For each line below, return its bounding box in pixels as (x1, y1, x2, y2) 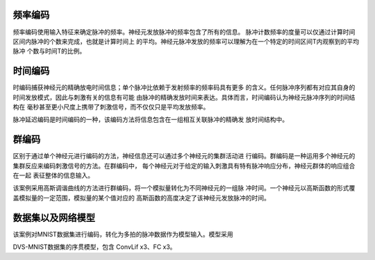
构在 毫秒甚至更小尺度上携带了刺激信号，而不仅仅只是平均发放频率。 (12, 103, 210, 111)
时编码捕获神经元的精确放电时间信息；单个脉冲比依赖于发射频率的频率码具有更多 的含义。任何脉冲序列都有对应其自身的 (12, 83, 356, 92)
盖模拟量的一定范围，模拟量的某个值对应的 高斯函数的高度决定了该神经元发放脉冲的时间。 (12, 193, 270, 202)
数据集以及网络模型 (12, 211, 95, 223)
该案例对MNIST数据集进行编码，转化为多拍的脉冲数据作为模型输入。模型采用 (12, 229, 233, 239)
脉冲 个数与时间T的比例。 (12, 47, 86, 55)
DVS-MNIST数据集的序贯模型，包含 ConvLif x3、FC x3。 (12, 243, 176, 251)
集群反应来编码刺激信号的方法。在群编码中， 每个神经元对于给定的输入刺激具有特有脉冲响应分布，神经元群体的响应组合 (12, 162, 356, 170)
